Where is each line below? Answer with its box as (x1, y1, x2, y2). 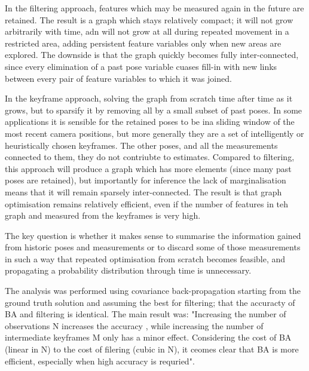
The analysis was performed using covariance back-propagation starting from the (5, 284, 301, 297)
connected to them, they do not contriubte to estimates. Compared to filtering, (5, 151, 295, 163)
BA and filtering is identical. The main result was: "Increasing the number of (5, 308, 286, 320)
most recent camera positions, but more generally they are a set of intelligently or (5, 127, 304, 139)
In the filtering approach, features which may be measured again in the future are (5, 2, 304, 14)
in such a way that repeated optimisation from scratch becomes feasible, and (5, 252, 286, 265)
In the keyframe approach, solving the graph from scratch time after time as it (5, 92, 293, 105)
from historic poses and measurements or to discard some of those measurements (5, 241, 301, 253)
